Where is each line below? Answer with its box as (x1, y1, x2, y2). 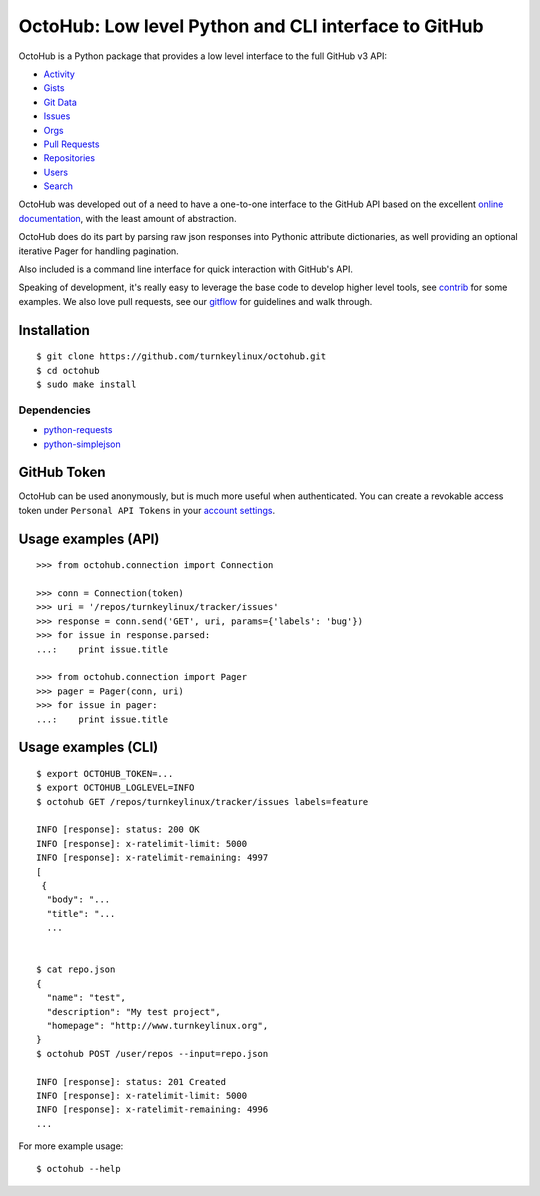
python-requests (43, 424, 113, 436)
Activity (43, 68, 75, 80)
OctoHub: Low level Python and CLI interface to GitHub (18, 15, 484, 37)
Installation (18, 321, 90, 339)
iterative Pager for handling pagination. (18, 245, 179, 257)
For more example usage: (18, 1140, 124, 1152)
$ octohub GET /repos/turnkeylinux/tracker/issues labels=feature (36, 796, 369, 807)
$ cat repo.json (36, 964, 116, 975)
